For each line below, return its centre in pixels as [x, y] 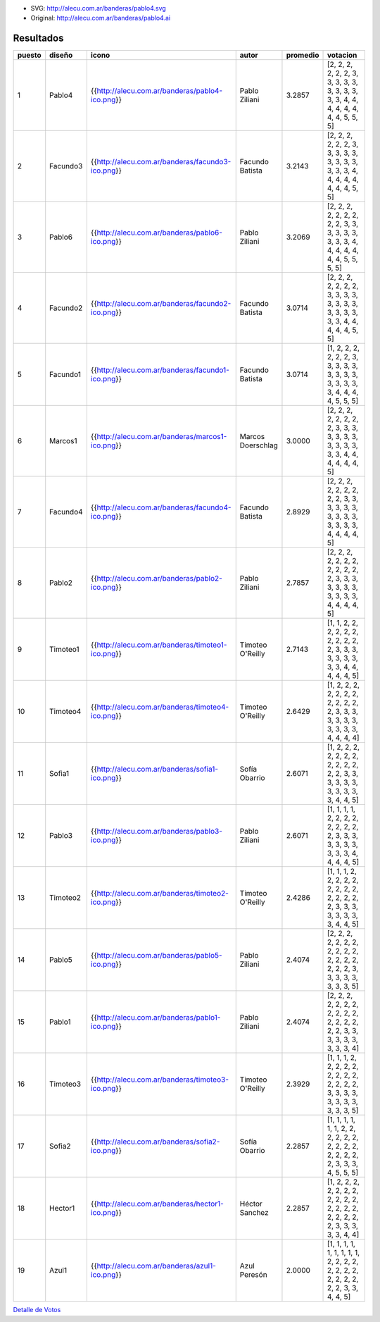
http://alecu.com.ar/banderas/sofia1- [157, 770]
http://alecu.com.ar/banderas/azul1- [156, 1266]
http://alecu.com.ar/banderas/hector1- [160, 1204]
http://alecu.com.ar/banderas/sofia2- [158, 1142]
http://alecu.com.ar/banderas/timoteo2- [163, 894]
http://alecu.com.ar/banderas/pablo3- [160, 832]
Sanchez [254, 1213]
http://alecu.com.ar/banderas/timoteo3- [163, 1080]
